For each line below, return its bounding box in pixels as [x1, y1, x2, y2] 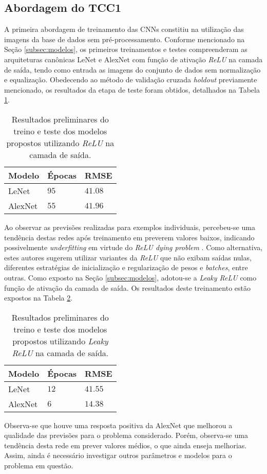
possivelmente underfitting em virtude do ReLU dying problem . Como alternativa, [4, 242, 263, 253]
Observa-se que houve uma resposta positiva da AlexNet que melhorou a [4, 419, 233, 430]
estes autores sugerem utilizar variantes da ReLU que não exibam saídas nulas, [4, 252, 252, 262]
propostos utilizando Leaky [12, 335, 108, 347]
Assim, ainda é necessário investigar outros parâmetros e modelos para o [4, 450, 232, 461]
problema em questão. [4, 460, 73, 471]
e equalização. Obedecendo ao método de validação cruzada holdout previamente [4, 74, 257, 85]
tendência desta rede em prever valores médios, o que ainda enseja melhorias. [4, 440, 247, 450]
